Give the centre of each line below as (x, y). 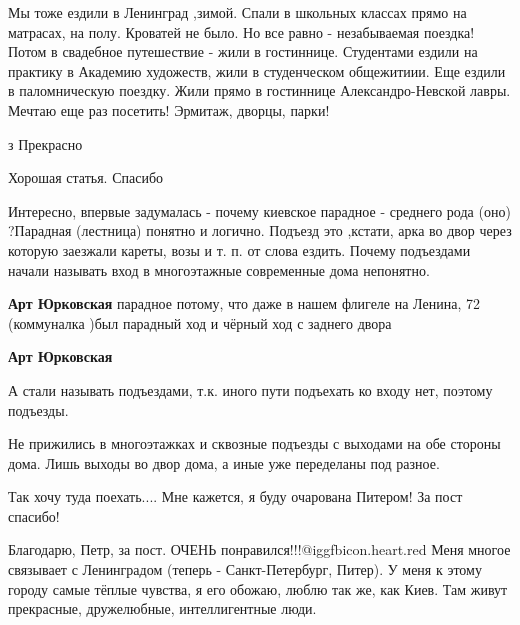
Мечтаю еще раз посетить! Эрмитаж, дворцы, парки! (169, 109)
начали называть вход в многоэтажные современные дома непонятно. (219, 269)
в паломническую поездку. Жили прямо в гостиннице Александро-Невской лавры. (259, 90)
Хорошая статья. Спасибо (86, 177)
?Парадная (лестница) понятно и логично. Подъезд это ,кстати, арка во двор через (260, 230)
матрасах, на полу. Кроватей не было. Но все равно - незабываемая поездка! (241, 31)
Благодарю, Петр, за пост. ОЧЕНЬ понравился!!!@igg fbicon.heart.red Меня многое (259, 549)
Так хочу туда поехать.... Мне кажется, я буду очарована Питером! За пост (235, 496)
